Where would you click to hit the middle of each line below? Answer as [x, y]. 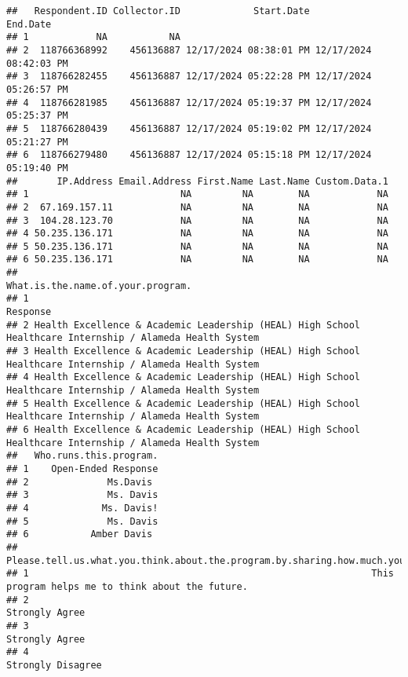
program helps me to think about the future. [127, 586]
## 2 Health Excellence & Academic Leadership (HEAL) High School [184, 325]
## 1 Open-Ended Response [82, 468]
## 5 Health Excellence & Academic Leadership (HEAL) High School [184, 403]
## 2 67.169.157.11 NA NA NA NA [197, 207]
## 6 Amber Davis [80, 534]
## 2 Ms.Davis [80, 482]
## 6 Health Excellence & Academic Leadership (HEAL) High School [184, 430]
